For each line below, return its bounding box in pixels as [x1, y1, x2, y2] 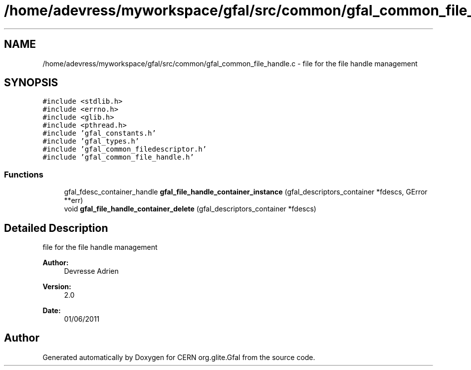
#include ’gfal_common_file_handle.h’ [42, 153, 194, 162]
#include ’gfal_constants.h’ [42, 129, 156, 138]
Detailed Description [4, 221, 108, 234]
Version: [42, 282, 71, 291]
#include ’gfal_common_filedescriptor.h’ [42, 145, 207, 154]
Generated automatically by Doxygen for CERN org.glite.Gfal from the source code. [42, 353, 315, 362]
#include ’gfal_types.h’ [42, 137, 140, 146]
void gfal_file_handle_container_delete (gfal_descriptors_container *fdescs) [64, 204, 316, 213]
